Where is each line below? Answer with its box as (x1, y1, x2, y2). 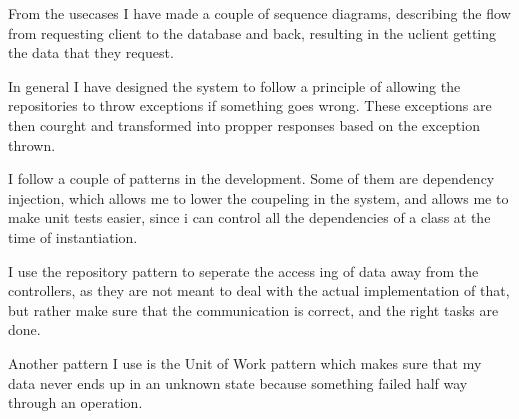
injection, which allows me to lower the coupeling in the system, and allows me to (8, 187, 509, 208)
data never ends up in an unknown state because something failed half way (8, 372, 468, 393)
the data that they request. (8, 42, 174, 63)
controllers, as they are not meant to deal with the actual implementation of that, (8, 280, 510, 301)
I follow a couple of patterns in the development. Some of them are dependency (8, 168, 495, 189)
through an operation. (8, 392, 143, 413)
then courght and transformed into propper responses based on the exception (8, 114, 480, 135)
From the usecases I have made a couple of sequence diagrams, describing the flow (8, 3, 511, 23)
